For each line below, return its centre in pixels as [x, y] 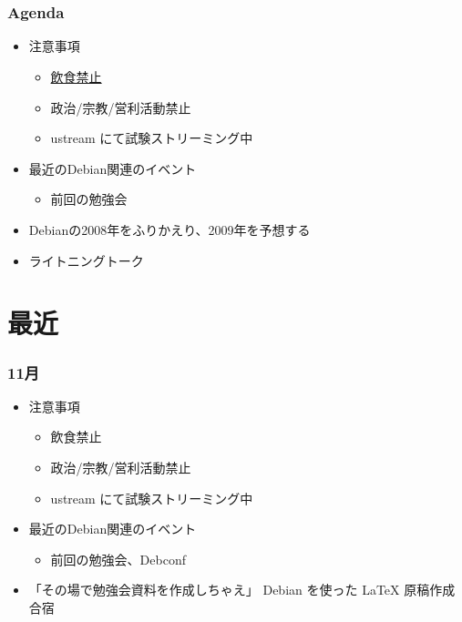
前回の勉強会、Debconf [118, 559]
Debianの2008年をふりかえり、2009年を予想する [169, 230]
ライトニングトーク [86, 260]
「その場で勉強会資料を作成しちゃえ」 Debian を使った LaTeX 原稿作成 [242, 590]
